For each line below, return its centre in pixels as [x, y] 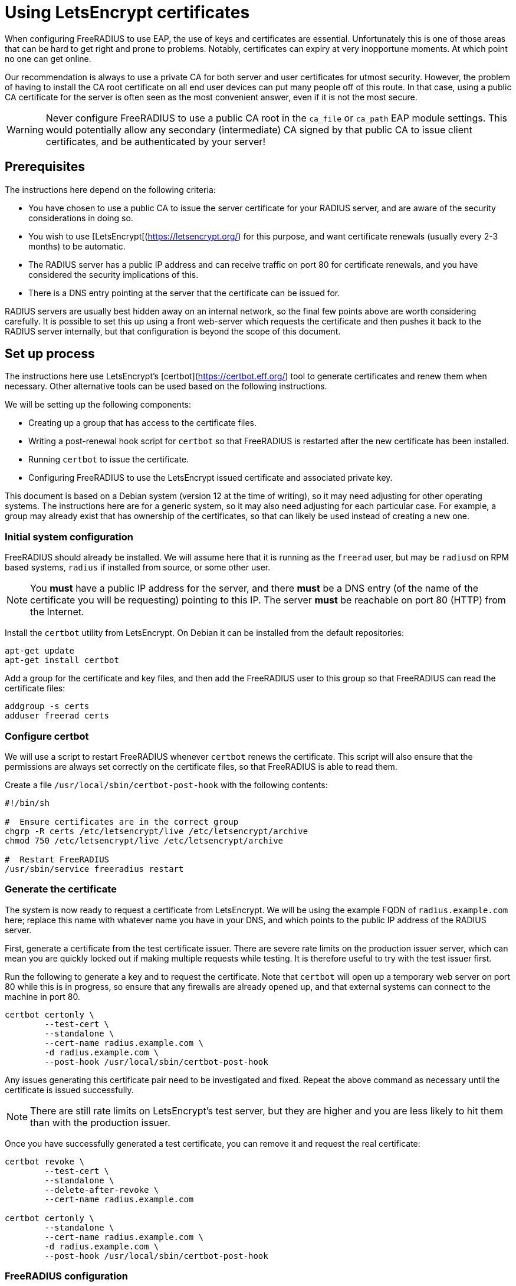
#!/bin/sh [27, 803]
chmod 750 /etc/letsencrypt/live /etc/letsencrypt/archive [144, 840]
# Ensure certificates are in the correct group [122, 821]
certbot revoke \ [45, 1161]
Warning [25, 129]
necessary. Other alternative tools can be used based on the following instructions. [166, 386]
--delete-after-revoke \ [102, 1190]
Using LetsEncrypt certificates [127, 12]
